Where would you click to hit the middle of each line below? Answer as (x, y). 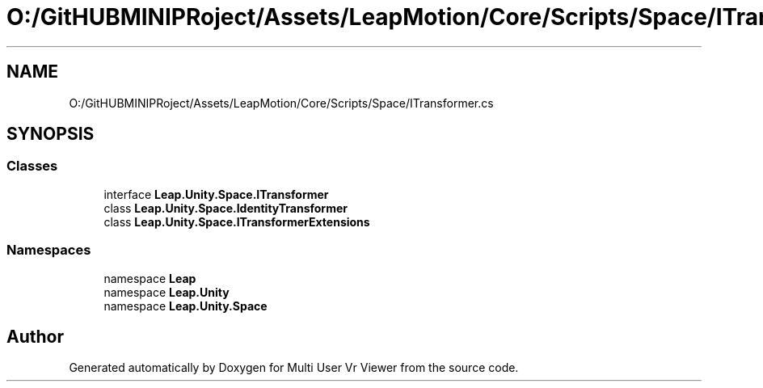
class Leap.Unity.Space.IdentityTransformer (226, 208)
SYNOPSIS (51, 134)
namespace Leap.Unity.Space (185, 306)
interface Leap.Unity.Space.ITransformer (216, 194)
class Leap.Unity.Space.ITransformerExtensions (237, 221)
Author (35, 336)
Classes (32, 166)
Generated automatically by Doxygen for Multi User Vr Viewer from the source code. (294, 368)
